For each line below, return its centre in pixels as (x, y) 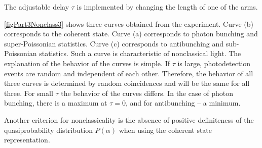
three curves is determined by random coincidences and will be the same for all (127, 83)
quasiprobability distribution (48, 130)
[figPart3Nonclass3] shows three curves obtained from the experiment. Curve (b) (129, 23)
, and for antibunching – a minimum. (183, 103)
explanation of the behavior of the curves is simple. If (87, 63)
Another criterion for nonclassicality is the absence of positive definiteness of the (129, 119)
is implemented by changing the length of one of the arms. (167, 7)
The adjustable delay (37, 7)
